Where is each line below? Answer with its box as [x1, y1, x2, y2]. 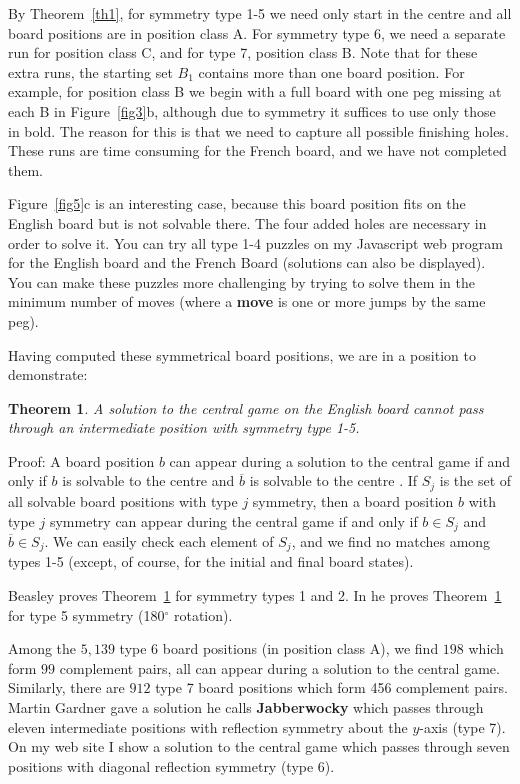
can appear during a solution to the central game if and [169, 450, 511, 471]
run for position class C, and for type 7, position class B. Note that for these [8, 42, 478, 63]
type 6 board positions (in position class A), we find [119, 638, 439, 659]
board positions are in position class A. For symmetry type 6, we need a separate [8, 22, 506, 43]
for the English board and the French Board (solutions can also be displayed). [8, 252, 486, 273]
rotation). [173, 604, 233, 625]
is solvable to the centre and [62, 470, 235, 491]
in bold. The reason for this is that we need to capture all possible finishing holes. [8, 120, 509, 141]
